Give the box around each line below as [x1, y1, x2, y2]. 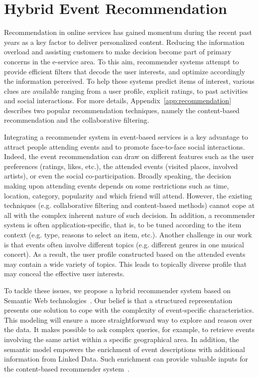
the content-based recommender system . [4, 363, 129, 374]
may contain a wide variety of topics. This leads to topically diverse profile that [4, 258, 247, 269]
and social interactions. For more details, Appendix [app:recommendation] [4, 95, 232, 106]
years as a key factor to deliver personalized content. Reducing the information [4, 36, 245, 47]
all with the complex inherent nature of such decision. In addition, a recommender [4, 209, 255, 220]
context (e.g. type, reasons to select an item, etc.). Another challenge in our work [4, 229, 252, 239]
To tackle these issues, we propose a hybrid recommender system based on [4, 285, 231, 295]
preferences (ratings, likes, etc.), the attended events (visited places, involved [4, 161, 238, 171]
